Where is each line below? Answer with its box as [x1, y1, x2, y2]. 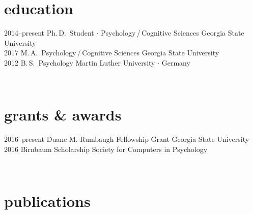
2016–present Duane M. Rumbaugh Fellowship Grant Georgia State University [4, 134, 249, 144]
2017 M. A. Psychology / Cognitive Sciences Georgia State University [4, 47, 219, 58]
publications [4, 191, 91, 211]
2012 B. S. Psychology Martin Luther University [4, 57, 155, 68]
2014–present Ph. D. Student [4, 27, 94, 38]
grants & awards [4, 104, 122, 125]
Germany [161, 57, 190, 68]
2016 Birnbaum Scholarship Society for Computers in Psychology [4, 143, 208, 154]
